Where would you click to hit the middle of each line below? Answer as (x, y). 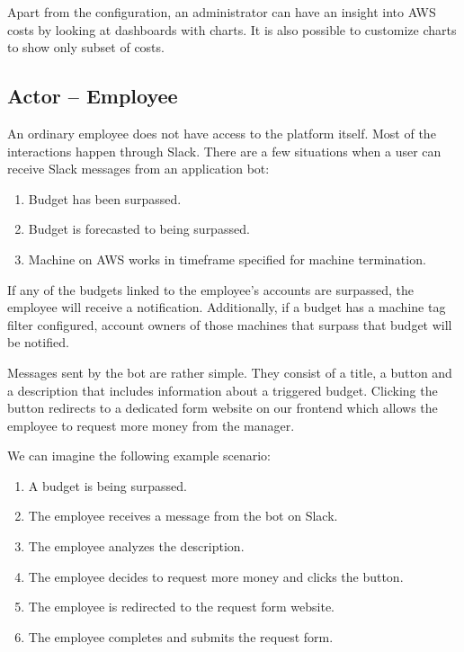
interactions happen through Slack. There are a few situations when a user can (224, 151)
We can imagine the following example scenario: (139, 456)
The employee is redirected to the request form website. (182, 607)
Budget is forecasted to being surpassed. (139, 229)
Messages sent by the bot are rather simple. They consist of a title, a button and (230, 372)
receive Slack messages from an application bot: (138, 169)
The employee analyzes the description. (136, 546)
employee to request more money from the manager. (151, 425)
